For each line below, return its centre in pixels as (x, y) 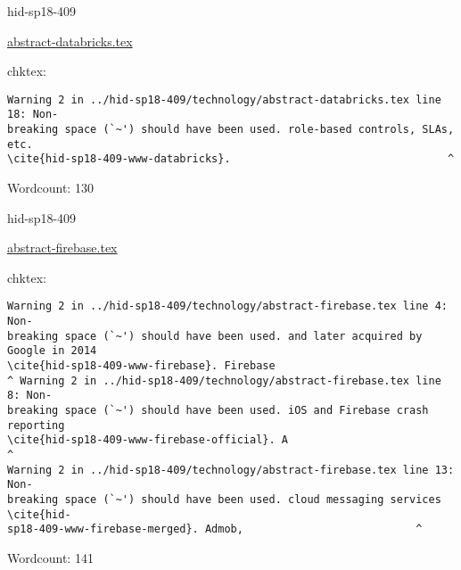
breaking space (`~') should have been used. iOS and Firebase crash (218, 411)
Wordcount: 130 (50, 188)
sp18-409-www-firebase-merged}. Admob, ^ (215, 529)
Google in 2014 (52, 351)
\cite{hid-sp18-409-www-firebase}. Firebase (141, 366)
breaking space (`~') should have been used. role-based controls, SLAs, (231, 130)
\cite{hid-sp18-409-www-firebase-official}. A (148, 440)
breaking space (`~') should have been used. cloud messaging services (224, 499)
